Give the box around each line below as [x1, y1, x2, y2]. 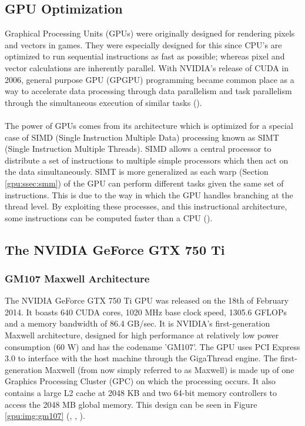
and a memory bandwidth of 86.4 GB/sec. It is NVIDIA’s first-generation [5, 317, 270, 330]
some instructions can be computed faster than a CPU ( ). [5, 211, 213, 224]
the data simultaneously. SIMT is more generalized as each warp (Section [5, 165, 269, 178]
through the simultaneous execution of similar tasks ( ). [5, 96, 202, 108]
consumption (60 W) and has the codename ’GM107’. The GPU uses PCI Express [5, 340, 300, 352]
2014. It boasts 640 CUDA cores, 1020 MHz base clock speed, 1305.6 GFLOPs [5, 305, 287, 318]
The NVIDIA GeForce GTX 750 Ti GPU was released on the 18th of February [5, 294, 289, 307]
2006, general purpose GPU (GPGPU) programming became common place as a [5, 73, 294, 85]
